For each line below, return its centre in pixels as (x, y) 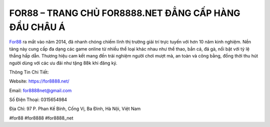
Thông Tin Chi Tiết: (29, 72)
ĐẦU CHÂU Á (37, 27)
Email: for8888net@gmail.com (40, 90)
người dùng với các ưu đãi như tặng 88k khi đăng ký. (63, 63)
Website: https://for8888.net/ (39, 81)
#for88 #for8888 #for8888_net (41, 118)
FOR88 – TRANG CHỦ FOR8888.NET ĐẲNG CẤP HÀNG (125, 13)
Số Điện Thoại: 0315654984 (38, 99)
